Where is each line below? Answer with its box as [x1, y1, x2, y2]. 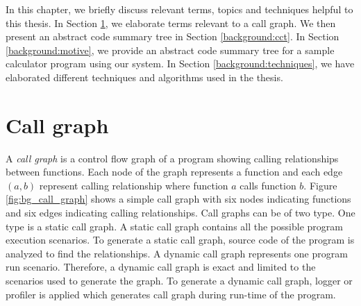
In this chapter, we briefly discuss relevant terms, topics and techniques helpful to [6, 2, 353, 16]
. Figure [303, 178, 337, 192]
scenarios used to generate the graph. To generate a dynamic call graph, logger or [6, 273, 353, 288]
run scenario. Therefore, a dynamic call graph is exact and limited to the [6, 260, 316, 274]
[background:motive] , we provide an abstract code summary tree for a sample [6, 42, 335, 57]
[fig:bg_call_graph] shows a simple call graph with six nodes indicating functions [6, 192, 351, 206]
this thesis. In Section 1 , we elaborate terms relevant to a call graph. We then [6, 15, 336, 30]
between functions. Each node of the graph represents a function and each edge [6, 164, 343, 179]
